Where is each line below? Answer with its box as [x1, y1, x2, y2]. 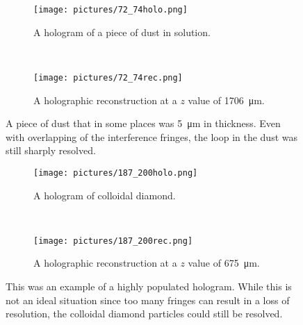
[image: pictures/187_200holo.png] [33, 167, 198, 178]
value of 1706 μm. [188, 92, 265, 107]
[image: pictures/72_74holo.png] [33, 5, 188, 15]
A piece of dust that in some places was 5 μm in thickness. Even [6, 116, 281, 131]
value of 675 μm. [188, 256, 260, 270]
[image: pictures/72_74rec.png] [33, 72, 183, 83]
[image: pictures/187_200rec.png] [33, 235, 193, 246]
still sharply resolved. [6, 143, 96, 158]
